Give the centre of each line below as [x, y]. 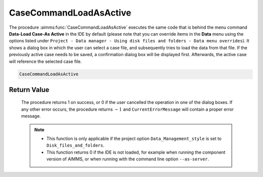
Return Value [29, 89]
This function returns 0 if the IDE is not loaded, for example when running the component [136, 152]
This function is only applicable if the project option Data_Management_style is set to [134, 138]
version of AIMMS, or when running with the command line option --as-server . [128, 159]
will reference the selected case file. [46, 61]
